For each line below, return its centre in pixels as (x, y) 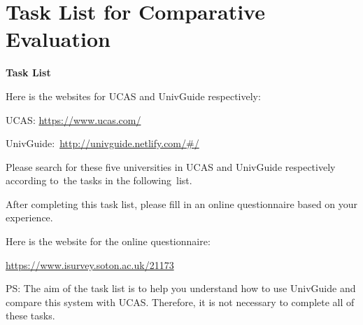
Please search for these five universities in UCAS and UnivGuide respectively (171, 166)
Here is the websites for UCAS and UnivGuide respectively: (133, 96)
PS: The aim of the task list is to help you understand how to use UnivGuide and (181, 288)
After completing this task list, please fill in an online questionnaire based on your (182, 203)
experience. (29, 217)
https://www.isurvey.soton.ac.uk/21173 (90, 264)
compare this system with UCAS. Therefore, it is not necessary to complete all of (180, 302)
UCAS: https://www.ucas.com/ (73, 119)
